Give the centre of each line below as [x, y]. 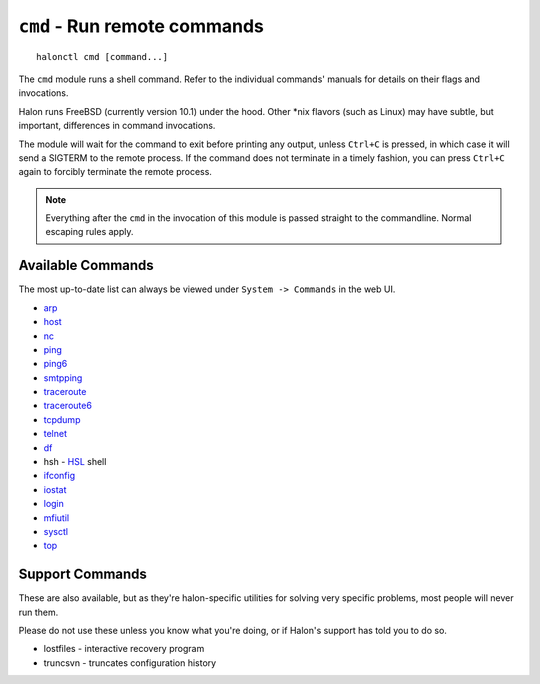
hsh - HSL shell [75, 462]
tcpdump [62, 419]
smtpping [63, 377]
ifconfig [59, 476]
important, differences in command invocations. [117, 126]
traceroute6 [67, 406]
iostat [55, 489]
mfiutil [56, 517]
